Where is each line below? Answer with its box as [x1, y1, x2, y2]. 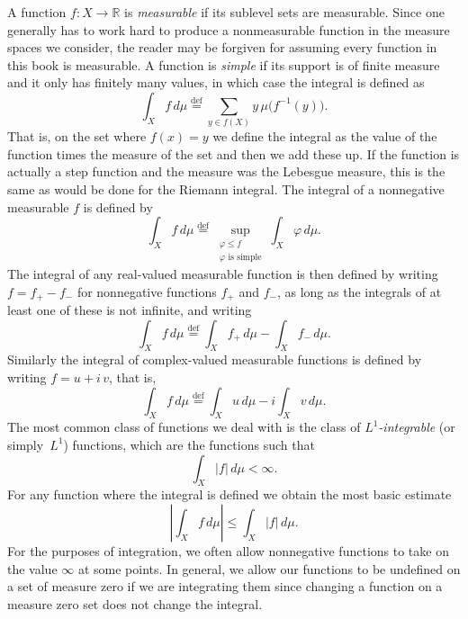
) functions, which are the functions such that [63, 435, 315, 453]
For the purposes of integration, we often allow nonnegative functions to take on [7, 541, 449, 560]
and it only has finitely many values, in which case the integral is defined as [7, 73, 425, 92]
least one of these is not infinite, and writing [7, 300, 252, 318]
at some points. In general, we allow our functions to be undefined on [77, 559, 461, 578]
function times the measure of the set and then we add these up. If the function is [7, 144, 460, 163]
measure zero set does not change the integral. [7, 594, 263, 613]
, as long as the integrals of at [276, 282, 442, 301]
